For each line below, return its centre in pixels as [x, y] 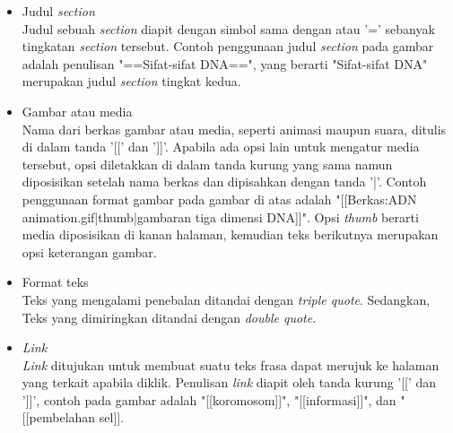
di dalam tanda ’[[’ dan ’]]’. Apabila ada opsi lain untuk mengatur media [221, 147]
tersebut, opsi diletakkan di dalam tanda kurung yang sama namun [207, 164]
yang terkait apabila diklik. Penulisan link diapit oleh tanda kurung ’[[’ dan [229, 382]
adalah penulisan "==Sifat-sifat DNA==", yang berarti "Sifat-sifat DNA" [225, 63]
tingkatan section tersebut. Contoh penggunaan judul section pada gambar [228, 46]
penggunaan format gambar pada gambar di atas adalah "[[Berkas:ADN [219, 199]
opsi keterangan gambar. [89, 251]
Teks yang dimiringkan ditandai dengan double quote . [169, 317]
